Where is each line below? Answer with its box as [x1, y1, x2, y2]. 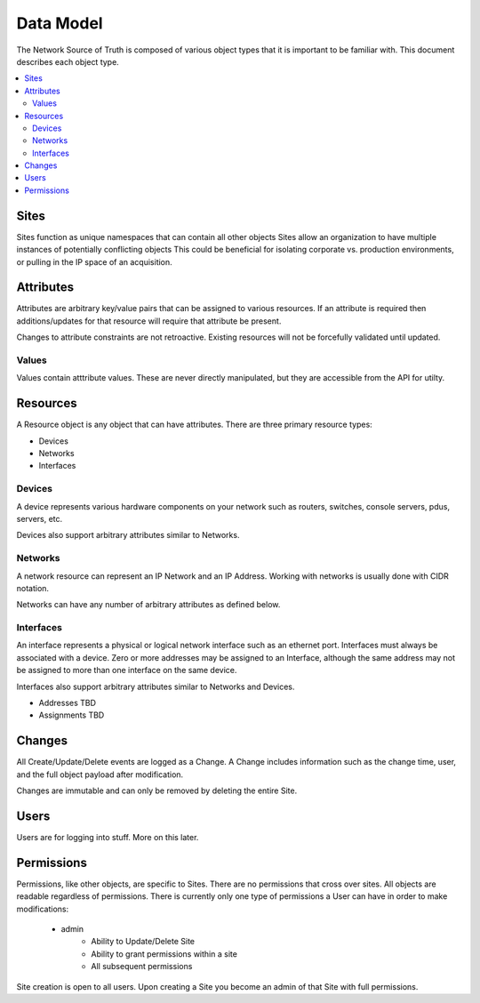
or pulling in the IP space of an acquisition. [16, 256, 172, 267]
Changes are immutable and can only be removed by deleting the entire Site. [16, 785, 298, 796]
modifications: [16, 903, 69, 914]
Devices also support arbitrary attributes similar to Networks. [16, 530, 240, 541]
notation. [16, 582, 49, 593]
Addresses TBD [38, 697, 97, 708]
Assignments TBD [38, 710, 105, 720]
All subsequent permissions [91, 961, 193, 972]
